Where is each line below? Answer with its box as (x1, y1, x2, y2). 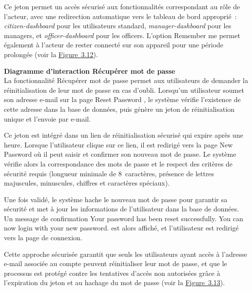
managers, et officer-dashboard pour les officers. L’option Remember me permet (4, 30, 240, 40)
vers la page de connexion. (4, 232, 82, 243)
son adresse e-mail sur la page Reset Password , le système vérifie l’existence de (4, 94, 241, 104)
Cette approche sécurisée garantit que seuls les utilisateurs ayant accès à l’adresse (4, 249, 247, 259)
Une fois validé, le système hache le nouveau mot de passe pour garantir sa (4, 194, 228, 204)
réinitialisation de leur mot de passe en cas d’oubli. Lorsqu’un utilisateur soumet (4, 84, 244, 95)
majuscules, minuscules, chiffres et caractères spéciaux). (4, 178, 170, 188)
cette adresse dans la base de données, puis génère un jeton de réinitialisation (4, 104, 235, 114)
